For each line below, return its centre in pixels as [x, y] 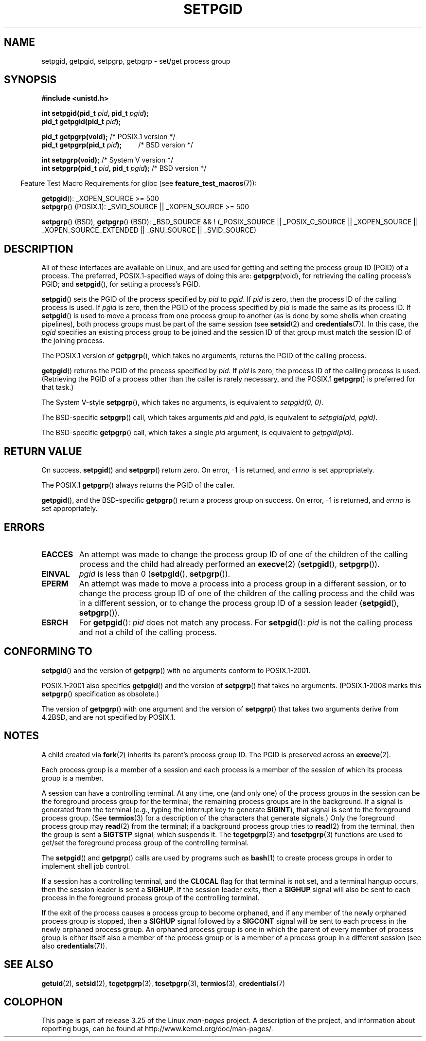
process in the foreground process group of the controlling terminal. [151, 897]
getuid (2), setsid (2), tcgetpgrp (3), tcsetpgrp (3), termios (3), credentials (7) [163, 983]
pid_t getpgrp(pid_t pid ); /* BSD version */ [117, 145]
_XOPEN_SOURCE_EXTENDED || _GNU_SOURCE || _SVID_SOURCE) [149, 230]
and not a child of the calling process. [148, 632]
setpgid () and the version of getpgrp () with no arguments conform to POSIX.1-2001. [176, 670]
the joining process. [73, 341]
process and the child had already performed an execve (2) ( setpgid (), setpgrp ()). [229, 564]
